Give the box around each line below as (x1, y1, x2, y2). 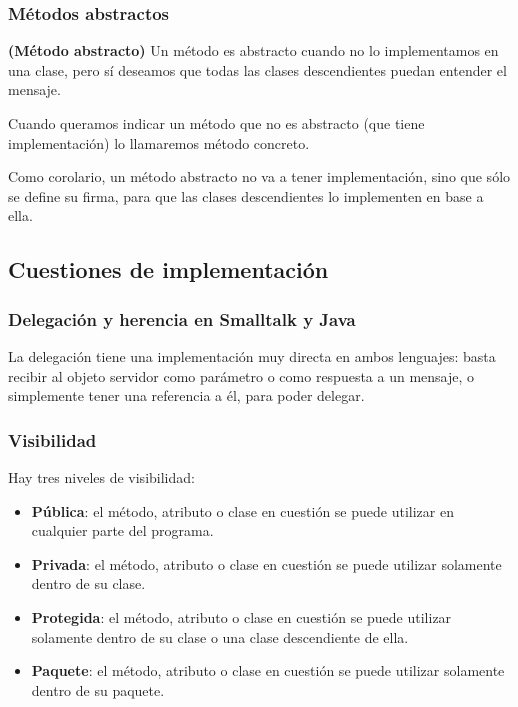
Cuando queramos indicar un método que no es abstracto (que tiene (8, 113, 425, 133)
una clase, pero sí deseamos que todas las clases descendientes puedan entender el (8, 59, 507, 80)
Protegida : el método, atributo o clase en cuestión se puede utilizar (31, 606, 452, 627)
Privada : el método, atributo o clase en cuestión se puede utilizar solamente (31, 553, 502, 574)
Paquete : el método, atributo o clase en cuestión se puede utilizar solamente (31, 660, 505, 681)
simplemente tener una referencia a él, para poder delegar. (8, 385, 365, 406)
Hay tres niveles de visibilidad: (8, 466, 195, 487)
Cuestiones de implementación (8, 254, 329, 285)
